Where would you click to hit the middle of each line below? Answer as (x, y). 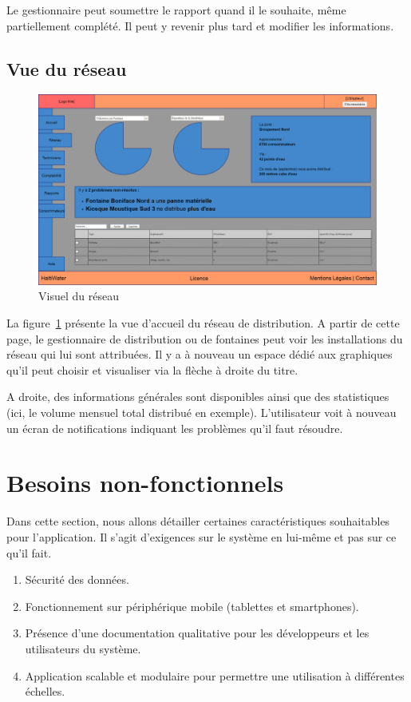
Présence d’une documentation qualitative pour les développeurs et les (197, 633)
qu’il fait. (29, 552)
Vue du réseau (67, 68)
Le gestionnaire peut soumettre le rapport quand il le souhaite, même (176, 10)
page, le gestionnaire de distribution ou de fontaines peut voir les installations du (205, 338)
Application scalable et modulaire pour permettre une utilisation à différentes (215, 675)
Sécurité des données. (77, 579)
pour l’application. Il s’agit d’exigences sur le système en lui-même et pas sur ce (202, 536)
